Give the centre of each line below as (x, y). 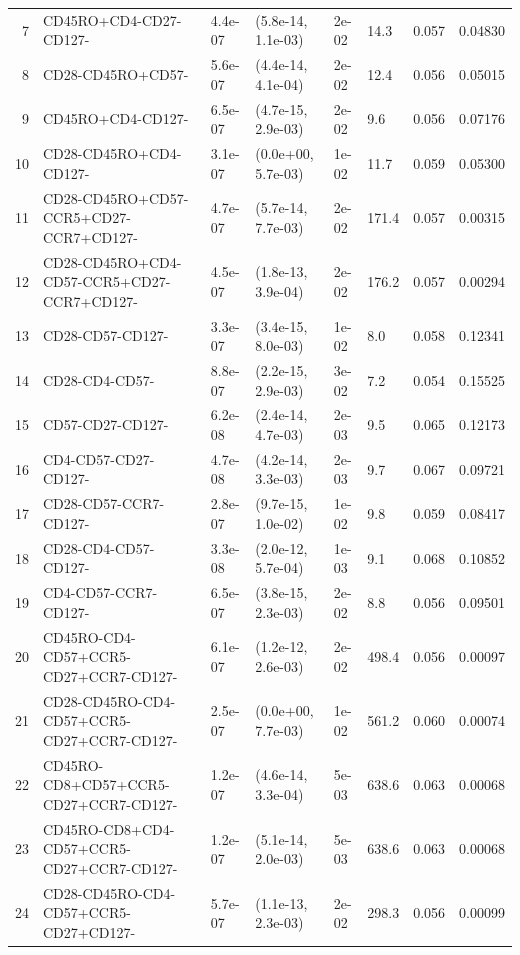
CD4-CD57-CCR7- (100, 592)
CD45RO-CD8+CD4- (109, 828)
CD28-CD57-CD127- (106, 335)
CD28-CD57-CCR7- (104, 503)
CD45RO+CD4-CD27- (112, 19)
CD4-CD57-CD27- (99, 458)
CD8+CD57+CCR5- (106, 784)
